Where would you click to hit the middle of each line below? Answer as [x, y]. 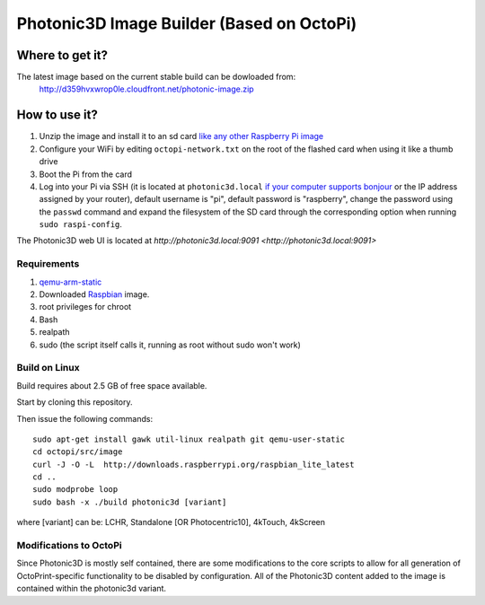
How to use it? [57, 115]
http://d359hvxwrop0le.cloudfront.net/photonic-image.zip [147, 89]
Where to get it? [62, 55]
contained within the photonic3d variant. [91, 589]
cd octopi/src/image [78, 452]
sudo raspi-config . [81, 224]
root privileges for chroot [85, 307]
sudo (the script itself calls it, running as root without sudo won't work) [170, 345]
